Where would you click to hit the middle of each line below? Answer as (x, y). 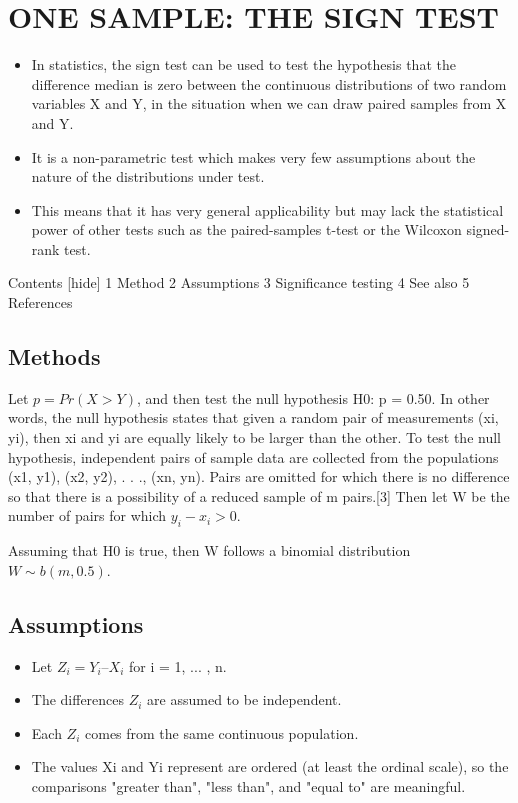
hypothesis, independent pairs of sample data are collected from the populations (253, 456)
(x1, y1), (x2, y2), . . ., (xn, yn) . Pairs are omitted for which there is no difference (259, 476)
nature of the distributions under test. (148, 176)
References (40, 302)
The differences (78, 699)
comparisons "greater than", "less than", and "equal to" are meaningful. (248, 785)
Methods (54, 356)
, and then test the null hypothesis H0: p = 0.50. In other (313, 397)
